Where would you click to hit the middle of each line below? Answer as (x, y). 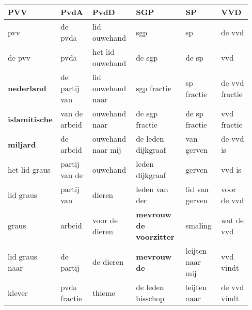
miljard (22, 144)
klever (18, 293)
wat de (232, 220)
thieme (104, 293)
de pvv (19, 57)
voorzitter (155, 237)
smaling (199, 225)
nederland (27, 88)
